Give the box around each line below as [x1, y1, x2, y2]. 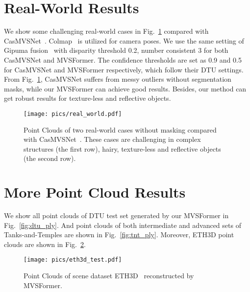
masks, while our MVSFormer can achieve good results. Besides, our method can [4, 83, 247, 93]
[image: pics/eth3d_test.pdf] [24, 256, 122, 264]
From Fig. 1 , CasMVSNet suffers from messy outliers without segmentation [4, 74, 231, 84]
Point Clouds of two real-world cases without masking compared [24, 124, 217, 135]
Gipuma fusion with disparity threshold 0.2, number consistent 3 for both [4, 45, 228, 55]
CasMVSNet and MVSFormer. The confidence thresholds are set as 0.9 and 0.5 [4, 54, 242, 65]
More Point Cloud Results [4, 182, 186, 202]
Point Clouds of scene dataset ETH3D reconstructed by [24, 270, 194, 281]
